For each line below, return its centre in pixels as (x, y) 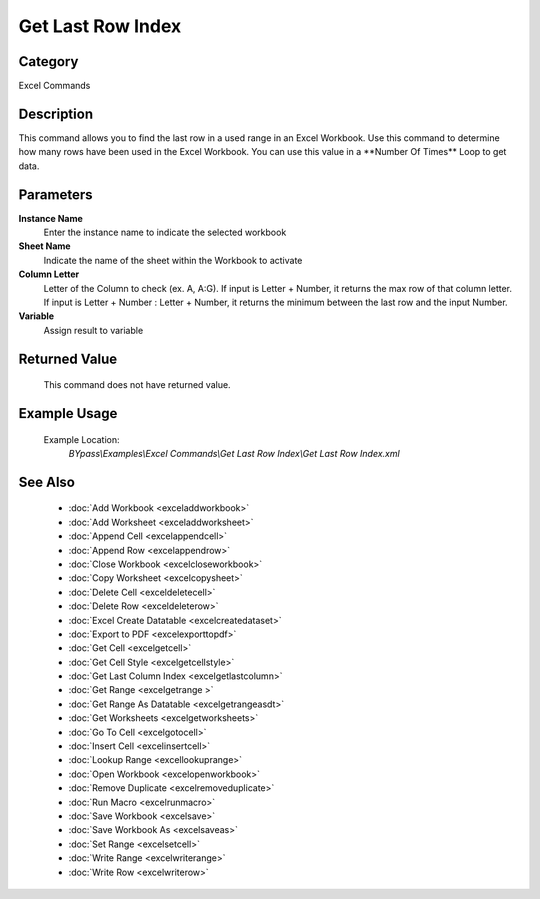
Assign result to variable (93, 330)
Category (48, 61)
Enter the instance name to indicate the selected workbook (165, 232)
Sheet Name (44, 246)
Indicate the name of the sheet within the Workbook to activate (173, 260)
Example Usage (68, 413)
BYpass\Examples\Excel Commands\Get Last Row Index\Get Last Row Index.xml (234, 453)
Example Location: (81, 439)
